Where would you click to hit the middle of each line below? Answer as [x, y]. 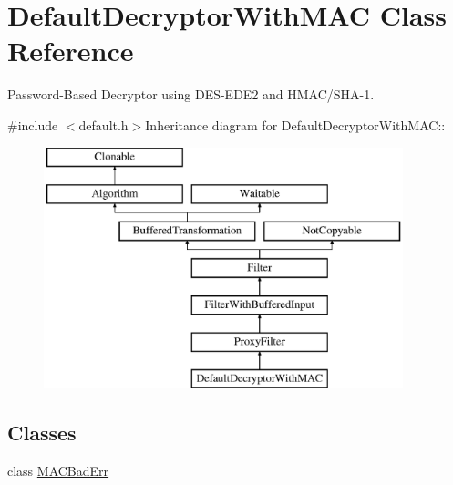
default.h [103, 124]
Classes [42, 433]
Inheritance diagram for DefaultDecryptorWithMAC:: [295, 124]
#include [33, 124]
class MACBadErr [58, 470]
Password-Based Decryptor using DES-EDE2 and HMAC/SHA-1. [191, 94]
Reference [71, 51]
